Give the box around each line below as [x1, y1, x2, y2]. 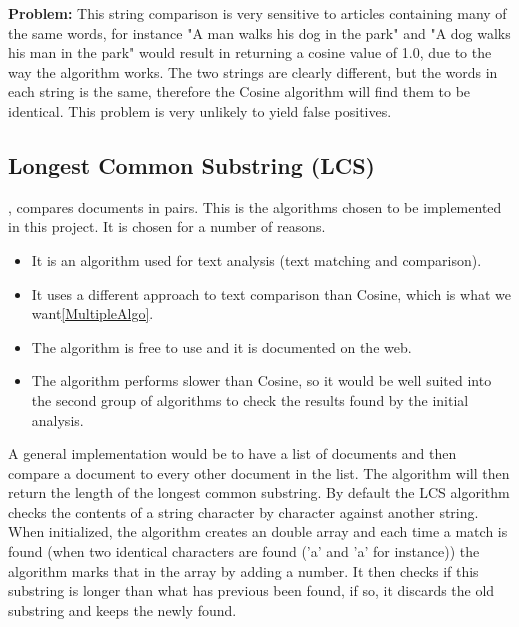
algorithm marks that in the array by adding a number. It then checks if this [8, 560, 479, 581]
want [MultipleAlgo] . [31, 303, 154, 324]
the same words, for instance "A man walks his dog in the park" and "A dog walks [8, 22, 511, 43]
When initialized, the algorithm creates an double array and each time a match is [8, 521, 508, 542]
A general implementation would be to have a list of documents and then [8, 443, 457, 464]
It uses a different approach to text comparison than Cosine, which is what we [31, 283, 511, 304]
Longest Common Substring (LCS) [8, 149, 375, 180]
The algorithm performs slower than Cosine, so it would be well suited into [31, 370, 492, 391]
